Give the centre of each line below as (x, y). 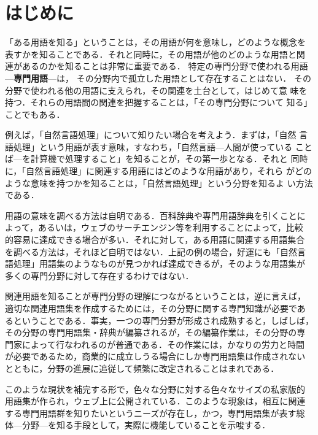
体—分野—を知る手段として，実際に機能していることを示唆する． (138, 425)
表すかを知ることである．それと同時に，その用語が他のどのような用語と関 (155, 54)
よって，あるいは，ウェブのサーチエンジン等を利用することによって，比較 (154, 227)
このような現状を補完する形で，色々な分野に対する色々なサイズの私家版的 (155, 389)
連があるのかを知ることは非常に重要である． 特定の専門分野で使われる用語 (157, 66)
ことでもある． (35, 114)
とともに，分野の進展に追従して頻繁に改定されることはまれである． (142, 368)
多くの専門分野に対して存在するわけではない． (99, 275)
